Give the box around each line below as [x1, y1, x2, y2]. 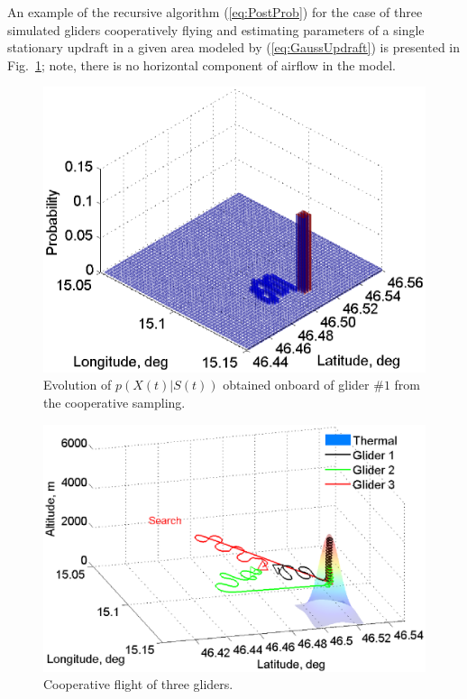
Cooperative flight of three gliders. [43, 675, 233, 694]
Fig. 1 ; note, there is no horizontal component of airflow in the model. [7, 55, 396, 74]
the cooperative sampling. [43, 392, 186, 411]
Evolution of [43, 375, 112, 394]
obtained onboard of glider [223, 375, 370, 394]
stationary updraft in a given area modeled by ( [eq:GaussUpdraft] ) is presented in [7, 38, 461, 57]
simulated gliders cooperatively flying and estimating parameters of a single [7, 20, 425, 39]
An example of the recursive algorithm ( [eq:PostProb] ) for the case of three [7, 3, 423, 21]
